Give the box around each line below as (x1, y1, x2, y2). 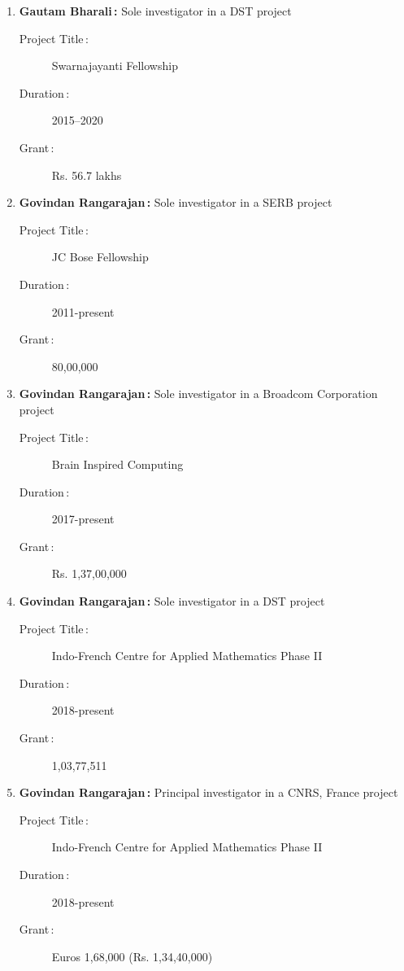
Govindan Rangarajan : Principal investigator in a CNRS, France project (19, 784, 398, 801)
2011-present (51, 303, 115, 320)
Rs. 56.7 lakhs (51, 166, 122, 183)
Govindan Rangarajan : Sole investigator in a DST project (19, 593, 325, 610)
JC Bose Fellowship (51, 248, 149, 265)
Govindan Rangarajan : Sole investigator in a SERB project (19, 194, 332, 211)
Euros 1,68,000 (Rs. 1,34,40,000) (51, 947, 213, 964)
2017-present (51, 510, 115, 527)
